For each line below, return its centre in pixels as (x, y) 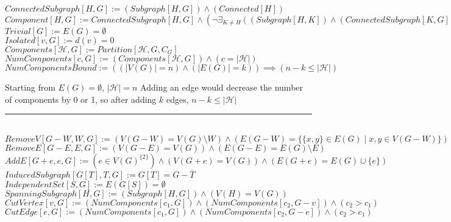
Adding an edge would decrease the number (222, 87)
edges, (177, 99)
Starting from (30, 87)
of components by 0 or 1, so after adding (81, 99)
